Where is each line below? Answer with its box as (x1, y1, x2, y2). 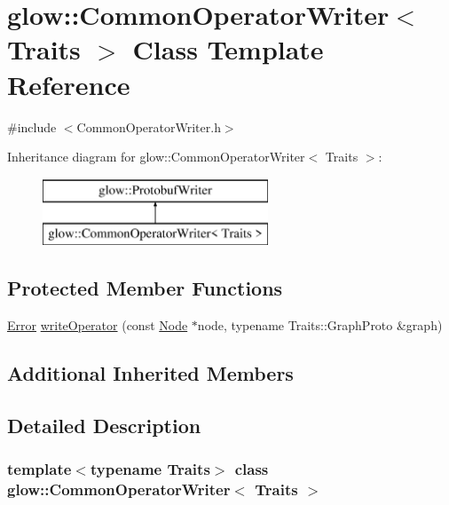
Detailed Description (7, 411, 201, 438)
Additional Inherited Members (7, 359, 294, 387)
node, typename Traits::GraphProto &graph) (197, 316, 443, 335)
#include (7, 117, 57, 136)
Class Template (132, 31, 324, 67)
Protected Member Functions (7, 274, 283, 302)
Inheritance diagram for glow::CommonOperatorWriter (7, 147, 305, 166)
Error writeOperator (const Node (7, 316, 188, 335)
